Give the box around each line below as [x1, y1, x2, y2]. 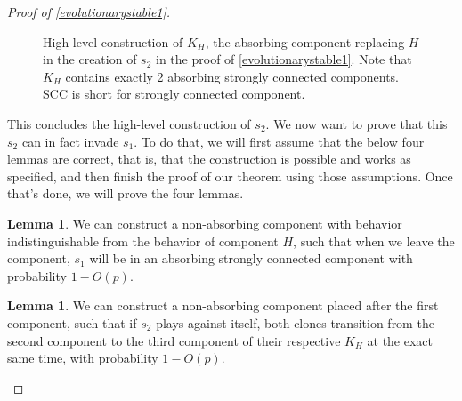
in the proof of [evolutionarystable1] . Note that [156, 50, 412, 68]
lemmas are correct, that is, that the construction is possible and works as [7, 149, 411, 168]
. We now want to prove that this [265, 114, 448, 132]
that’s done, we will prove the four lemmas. [7, 184, 244, 203]
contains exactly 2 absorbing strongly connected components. [65, 67, 399, 85]
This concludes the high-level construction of [7, 114, 251, 132]
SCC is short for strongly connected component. [43, 84, 305, 103]
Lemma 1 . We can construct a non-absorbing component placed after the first [7, 296, 439, 315]
